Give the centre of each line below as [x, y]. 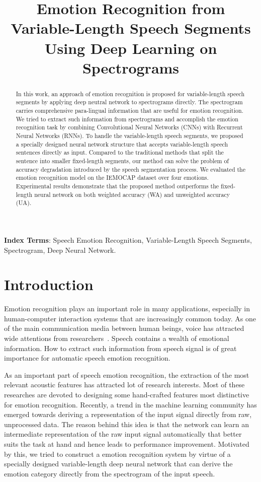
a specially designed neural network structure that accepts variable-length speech [122, 144]
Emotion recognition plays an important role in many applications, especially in [127, 308]
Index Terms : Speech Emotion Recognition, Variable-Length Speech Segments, [128, 239]
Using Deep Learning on [131, 48]
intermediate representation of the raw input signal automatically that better [123, 434]
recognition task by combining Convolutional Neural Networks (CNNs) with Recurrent [129, 127]
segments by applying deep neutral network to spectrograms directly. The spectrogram [129, 102]
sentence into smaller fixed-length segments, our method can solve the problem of [122, 160]
